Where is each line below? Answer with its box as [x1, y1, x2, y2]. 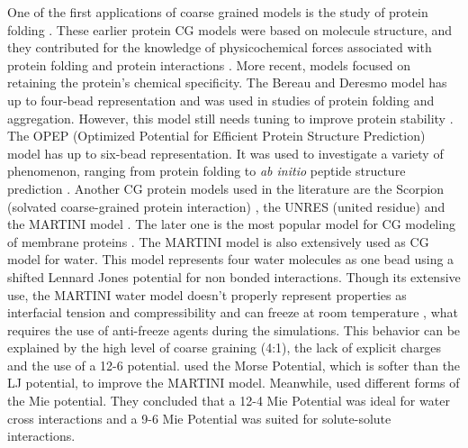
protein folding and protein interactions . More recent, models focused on [7, 55, 411, 74]
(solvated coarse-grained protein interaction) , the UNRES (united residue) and [7, 197, 445, 215]
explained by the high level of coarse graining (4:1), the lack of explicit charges [7, 338, 442, 357]
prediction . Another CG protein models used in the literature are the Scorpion [7, 178, 445, 197]
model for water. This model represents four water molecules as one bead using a [7, 250, 454, 269]
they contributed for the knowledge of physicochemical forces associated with [7, 38, 432, 57]
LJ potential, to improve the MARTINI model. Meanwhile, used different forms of [7, 373, 460, 392]
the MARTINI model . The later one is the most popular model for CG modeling [7, 215, 455, 233]
